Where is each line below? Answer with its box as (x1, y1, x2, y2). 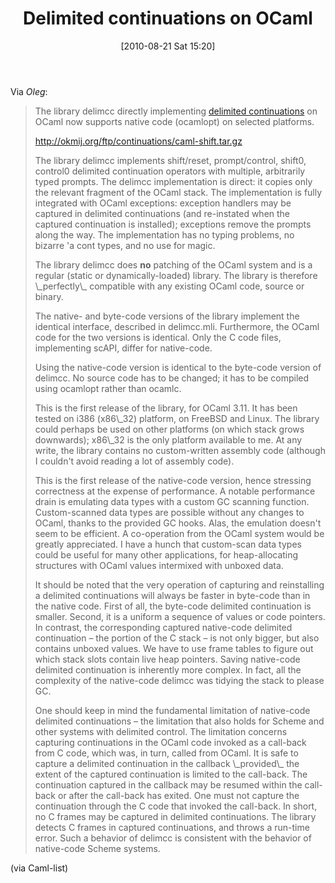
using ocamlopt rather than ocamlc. (34, 382, 182, 394)
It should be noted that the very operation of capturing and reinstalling (34, 578, 325, 591)
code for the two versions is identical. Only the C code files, (34, 331, 282, 343)
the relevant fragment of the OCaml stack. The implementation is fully (34, 186, 323, 198)
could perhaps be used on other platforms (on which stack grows (34, 423, 305, 435)
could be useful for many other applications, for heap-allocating (34, 548, 299, 561)
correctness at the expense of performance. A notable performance (34, 485, 316, 497)
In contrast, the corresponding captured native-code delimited (34, 621, 293, 633)
